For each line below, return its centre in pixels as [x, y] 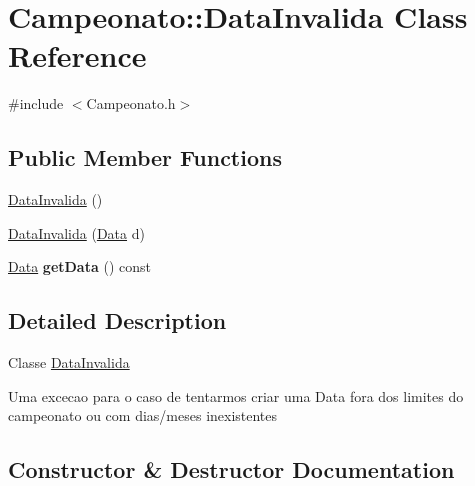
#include [36, 103]
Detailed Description [117, 320]
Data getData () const [79, 266]
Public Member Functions [145, 157]
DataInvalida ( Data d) [76, 232]
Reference [77, 55]
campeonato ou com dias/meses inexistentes [143, 415]
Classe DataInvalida [69, 362]
